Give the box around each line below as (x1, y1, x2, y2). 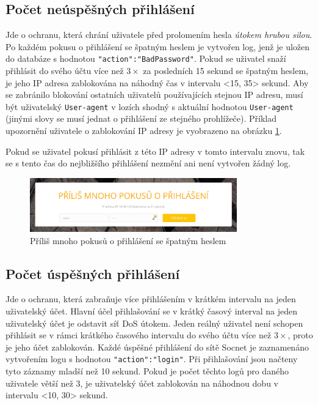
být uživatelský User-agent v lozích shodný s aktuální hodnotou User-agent (5, 100, 294, 113)
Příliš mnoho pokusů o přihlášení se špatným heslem (30, 234, 226, 247)
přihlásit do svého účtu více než (5, 64, 124, 77)
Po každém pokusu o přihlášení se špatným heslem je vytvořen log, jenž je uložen (5, 40, 310, 53)
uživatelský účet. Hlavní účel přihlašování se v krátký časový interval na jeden (5, 304, 297, 317)
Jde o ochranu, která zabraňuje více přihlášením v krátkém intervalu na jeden (5, 292, 296, 305)
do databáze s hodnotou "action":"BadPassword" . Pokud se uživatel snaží (5, 52, 286, 65)
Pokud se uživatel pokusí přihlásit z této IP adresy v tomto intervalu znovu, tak (5, 144, 305, 157)
